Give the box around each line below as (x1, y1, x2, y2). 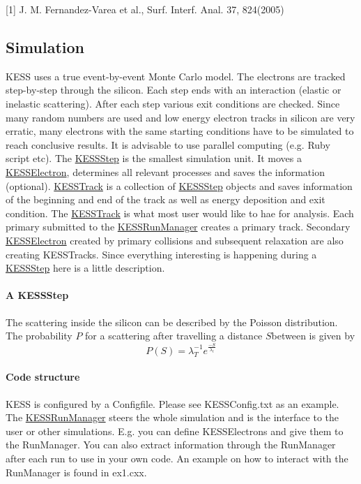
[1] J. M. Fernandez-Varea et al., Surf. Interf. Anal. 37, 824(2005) (6, 2, 284, 16)
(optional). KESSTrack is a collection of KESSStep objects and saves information (6, 178, 353, 193)
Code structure (6, 369, 80, 384)
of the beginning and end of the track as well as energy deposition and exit (6, 192, 325, 207)
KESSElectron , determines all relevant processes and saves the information (6, 164, 325, 179)
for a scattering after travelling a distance (85, 328, 263, 343)
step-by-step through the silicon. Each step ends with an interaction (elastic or (6, 82, 341, 97)
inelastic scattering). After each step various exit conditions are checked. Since (6, 96, 340, 110)
